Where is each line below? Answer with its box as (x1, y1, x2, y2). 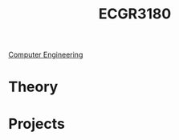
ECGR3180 (98, 5, 172, 23)
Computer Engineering (8, 50, 83, 60)
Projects (8, 114, 66, 133)
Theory (8, 78, 59, 96)
